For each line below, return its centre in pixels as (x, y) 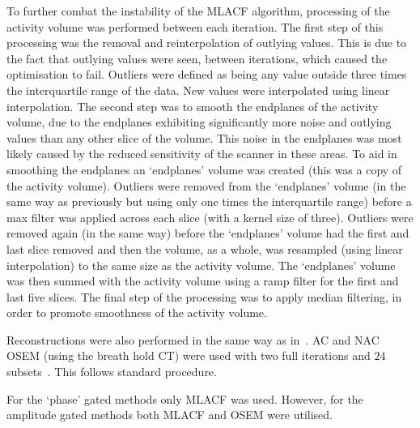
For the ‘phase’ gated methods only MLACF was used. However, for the (185, 398)
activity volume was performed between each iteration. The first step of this (195, 26)
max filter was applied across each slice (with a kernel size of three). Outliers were (210, 217)
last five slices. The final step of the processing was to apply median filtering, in (204, 296)
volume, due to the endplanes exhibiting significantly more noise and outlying (199, 122)
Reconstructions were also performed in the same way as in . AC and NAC (193, 339)
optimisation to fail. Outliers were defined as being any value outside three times (207, 74)
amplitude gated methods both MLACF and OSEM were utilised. (170, 415)
